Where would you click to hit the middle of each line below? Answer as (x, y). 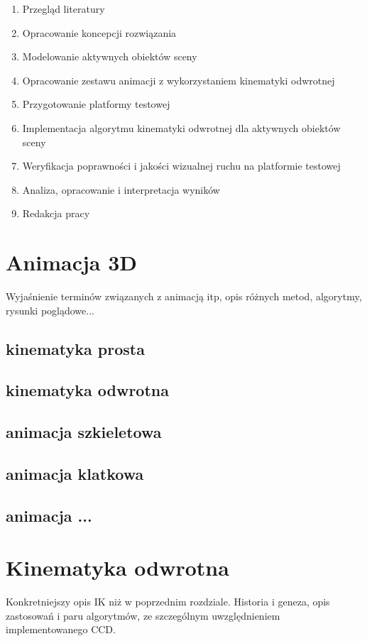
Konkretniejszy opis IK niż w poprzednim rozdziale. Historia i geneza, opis (168, 602)
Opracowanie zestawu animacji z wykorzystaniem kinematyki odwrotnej (179, 80)
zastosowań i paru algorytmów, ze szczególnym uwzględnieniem (143, 615)
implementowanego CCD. (61, 629)
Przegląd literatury (64, 9)
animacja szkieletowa (84, 432)
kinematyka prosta (75, 348)
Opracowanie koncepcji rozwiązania (99, 32)
